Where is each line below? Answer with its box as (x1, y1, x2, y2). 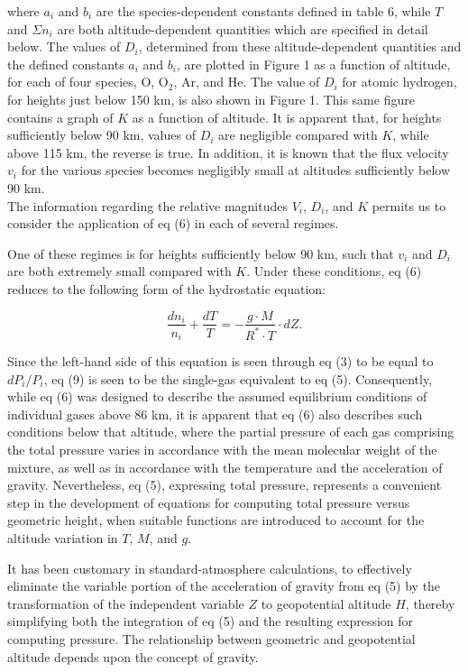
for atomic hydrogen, (342, 72, 457, 91)
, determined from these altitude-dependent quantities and (138, 37, 462, 56)
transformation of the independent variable (7, 594, 244, 612)
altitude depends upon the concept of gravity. (7, 647, 259, 666)
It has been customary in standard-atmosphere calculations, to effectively (7, 558, 412, 577)
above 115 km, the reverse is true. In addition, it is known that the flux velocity (7, 143, 449, 161)
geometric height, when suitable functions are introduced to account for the (7, 511, 425, 529)
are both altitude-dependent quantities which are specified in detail (57, 19, 428, 38)
